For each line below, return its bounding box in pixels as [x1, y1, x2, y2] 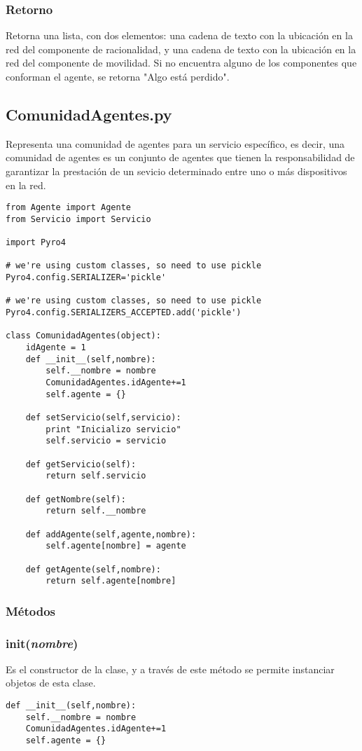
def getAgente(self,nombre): [25, 564, 161, 574]
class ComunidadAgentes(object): [6, 331, 161, 341]
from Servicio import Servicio [6, 214, 151, 224]
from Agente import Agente [6, 202, 131, 213]
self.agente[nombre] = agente [46, 541, 186, 551]
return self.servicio [46, 471, 146, 481]
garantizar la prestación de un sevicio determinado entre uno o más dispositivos [6, 163, 347, 178]
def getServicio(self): [25, 459, 137, 469]
